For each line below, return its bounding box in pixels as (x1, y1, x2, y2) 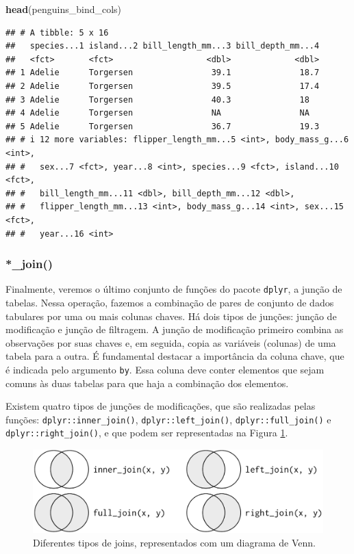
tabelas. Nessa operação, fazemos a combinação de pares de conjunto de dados (5, 295, 334, 309)
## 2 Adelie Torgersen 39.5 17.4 (5, 81, 320, 91)
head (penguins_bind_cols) (5, 2, 122, 16)
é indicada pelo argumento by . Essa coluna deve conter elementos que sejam (5, 362, 325, 376)
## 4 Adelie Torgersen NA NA (5, 108, 309, 118)
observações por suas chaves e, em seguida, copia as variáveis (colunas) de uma (5, 335, 336, 349)
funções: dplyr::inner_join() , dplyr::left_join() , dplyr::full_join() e (5, 412, 331, 426)
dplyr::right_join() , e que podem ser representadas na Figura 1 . (5, 425, 288, 440)
